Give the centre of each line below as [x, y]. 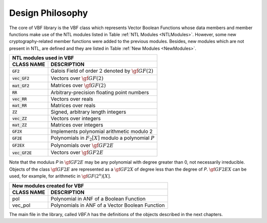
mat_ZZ [20, 125]
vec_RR [20, 99]
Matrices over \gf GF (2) [78, 85]
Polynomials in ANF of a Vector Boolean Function [108, 205]
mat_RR [20, 106]
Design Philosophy [49, 13]
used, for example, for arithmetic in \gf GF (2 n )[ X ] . [60, 176]
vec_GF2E [22, 153]
